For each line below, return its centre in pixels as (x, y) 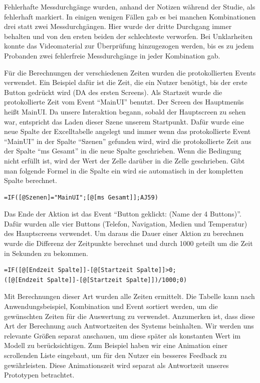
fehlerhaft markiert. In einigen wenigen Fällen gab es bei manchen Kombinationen (130, 16)
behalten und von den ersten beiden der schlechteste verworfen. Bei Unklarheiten (128, 36)
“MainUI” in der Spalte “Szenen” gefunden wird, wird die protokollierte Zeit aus (128, 141)
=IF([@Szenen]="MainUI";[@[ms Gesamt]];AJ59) (81, 197)
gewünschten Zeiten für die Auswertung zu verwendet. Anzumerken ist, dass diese (129, 316)
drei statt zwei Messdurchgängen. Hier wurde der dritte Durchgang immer (118, 26)
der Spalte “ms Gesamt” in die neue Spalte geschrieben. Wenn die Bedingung (123, 151)
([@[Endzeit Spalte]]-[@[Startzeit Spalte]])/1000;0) (96, 280)
